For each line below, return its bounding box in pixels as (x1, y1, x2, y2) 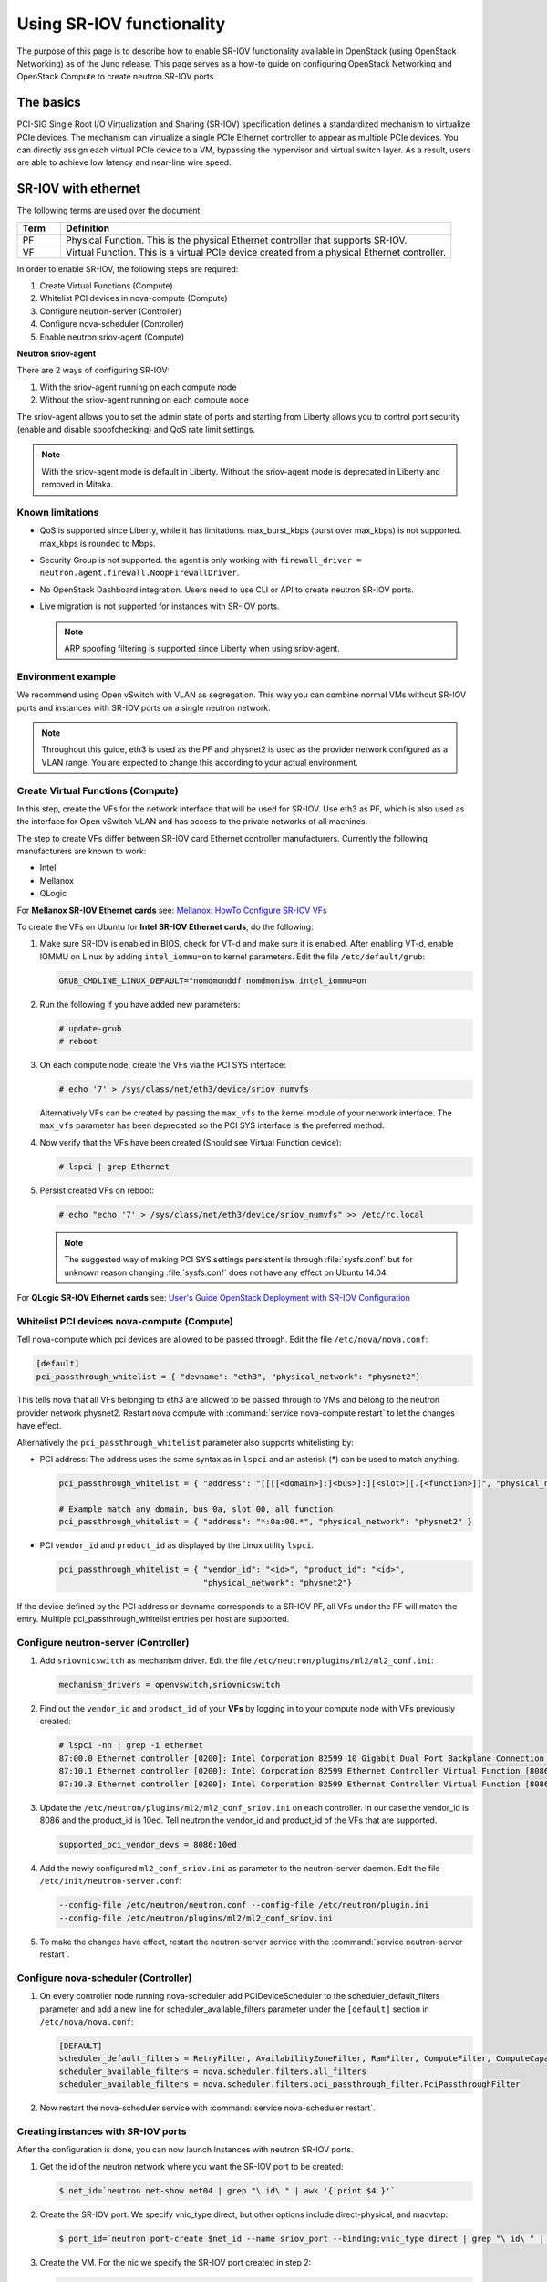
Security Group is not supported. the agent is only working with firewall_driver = (39, 555, 362, 566)
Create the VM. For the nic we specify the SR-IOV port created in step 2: (39, 2256, 312, 2267)
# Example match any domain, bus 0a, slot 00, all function (58, 1503, 334, 1514)
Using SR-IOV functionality (16, 14, 226, 34)
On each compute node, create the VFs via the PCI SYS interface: (39, 1060, 286, 1071)
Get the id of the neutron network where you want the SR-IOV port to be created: (39, 2161, 344, 2172)
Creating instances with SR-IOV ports (16, 2125, 187, 2138)
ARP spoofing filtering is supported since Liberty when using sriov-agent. (64, 644, 341, 654)
